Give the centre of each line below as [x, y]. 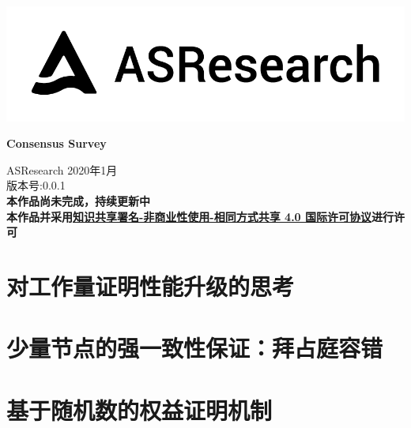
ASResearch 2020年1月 [62, 169]
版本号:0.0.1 [36, 185]
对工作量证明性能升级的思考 [151, 285]
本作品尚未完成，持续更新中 [78, 200]
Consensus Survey [57, 143]
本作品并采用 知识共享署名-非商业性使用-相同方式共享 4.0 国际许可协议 [189, 216]
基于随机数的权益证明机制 [140, 409]
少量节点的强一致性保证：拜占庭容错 [195, 348]
